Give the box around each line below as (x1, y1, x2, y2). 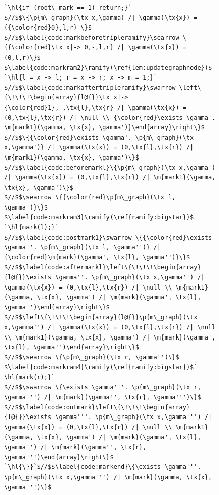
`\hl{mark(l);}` (4, 224, 59, 231)
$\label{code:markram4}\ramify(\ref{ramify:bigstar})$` (4, 363, 198, 371)
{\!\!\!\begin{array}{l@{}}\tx (4, 94, 110, 101)
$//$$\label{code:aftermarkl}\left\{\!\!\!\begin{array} (4, 264, 201, 271)
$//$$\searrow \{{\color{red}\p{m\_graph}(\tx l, (4, 194, 176, 201)
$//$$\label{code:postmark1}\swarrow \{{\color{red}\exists (4, 233, 212, 241)
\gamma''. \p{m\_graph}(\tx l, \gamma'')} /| (4, 244, 161, 251)
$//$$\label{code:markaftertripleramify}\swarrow (4, 84, 176, 91)
